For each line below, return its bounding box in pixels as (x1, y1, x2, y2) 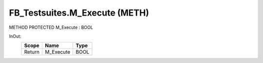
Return (24, 49, 40, 56)
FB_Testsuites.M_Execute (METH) (9, 7, 150, 18)
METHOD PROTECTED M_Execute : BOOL (9, 24, 94, 30)
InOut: (9, 33, 21, 39)
